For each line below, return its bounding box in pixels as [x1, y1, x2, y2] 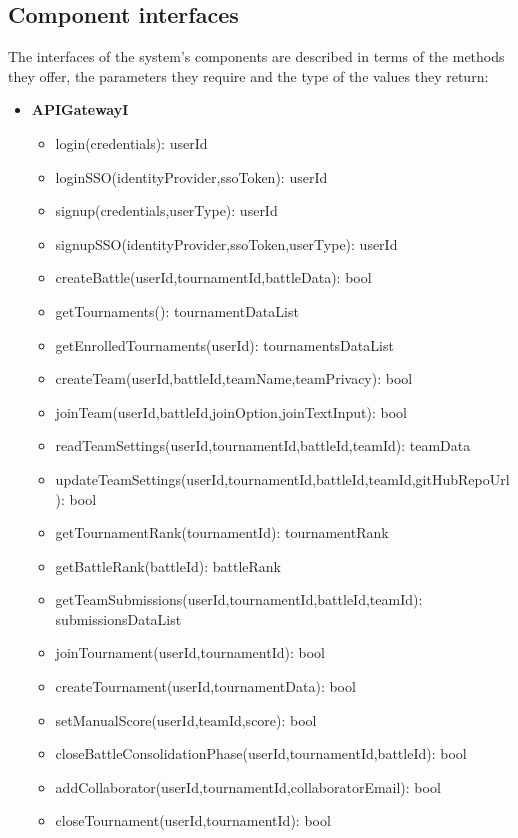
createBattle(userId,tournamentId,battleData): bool [55, 267, 372, 288]
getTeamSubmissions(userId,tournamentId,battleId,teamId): [55, 589, 423, 610]
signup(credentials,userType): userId [55, 200, 278, 221]
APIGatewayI [31, 99, 129, 120]
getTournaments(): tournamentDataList [55, 300, 299, 321]
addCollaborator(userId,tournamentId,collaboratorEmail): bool [55, 776, 441, 797]
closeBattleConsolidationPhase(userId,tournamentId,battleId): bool [55, 743, 467, 764]
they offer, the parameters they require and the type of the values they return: [8, 65, 489, 86]
